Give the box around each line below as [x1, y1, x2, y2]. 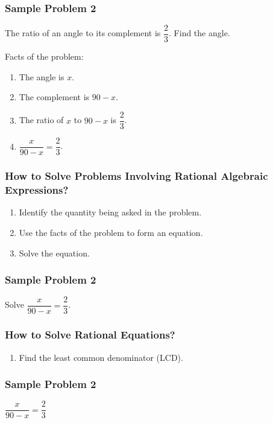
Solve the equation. [19, 246, 90, 259]
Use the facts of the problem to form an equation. [19, 226, 203, 238]
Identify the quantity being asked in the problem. [19, 206, 202, 218]
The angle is [19, 70, 64, 83]
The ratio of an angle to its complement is [5, 27, 161, 39]
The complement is [19, 91, 90, 103]
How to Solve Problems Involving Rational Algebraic [5, 168, 268, 183]
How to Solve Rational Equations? [5, 327, 175, 342]
